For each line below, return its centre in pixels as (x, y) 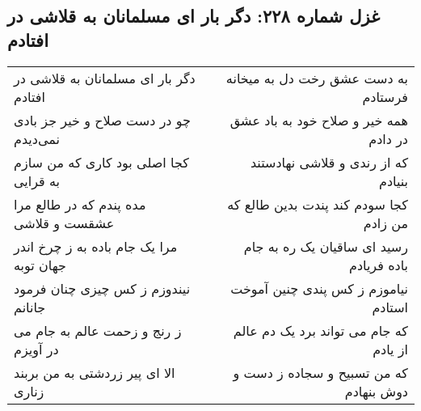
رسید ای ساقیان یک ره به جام (326, 246)
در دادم (388, 138)
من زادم (385, 222)
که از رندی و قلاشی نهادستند (329, 162)
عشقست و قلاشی (64, 222)
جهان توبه (40, 265)
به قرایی (37, 180)
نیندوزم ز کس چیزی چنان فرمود (102, 288)
